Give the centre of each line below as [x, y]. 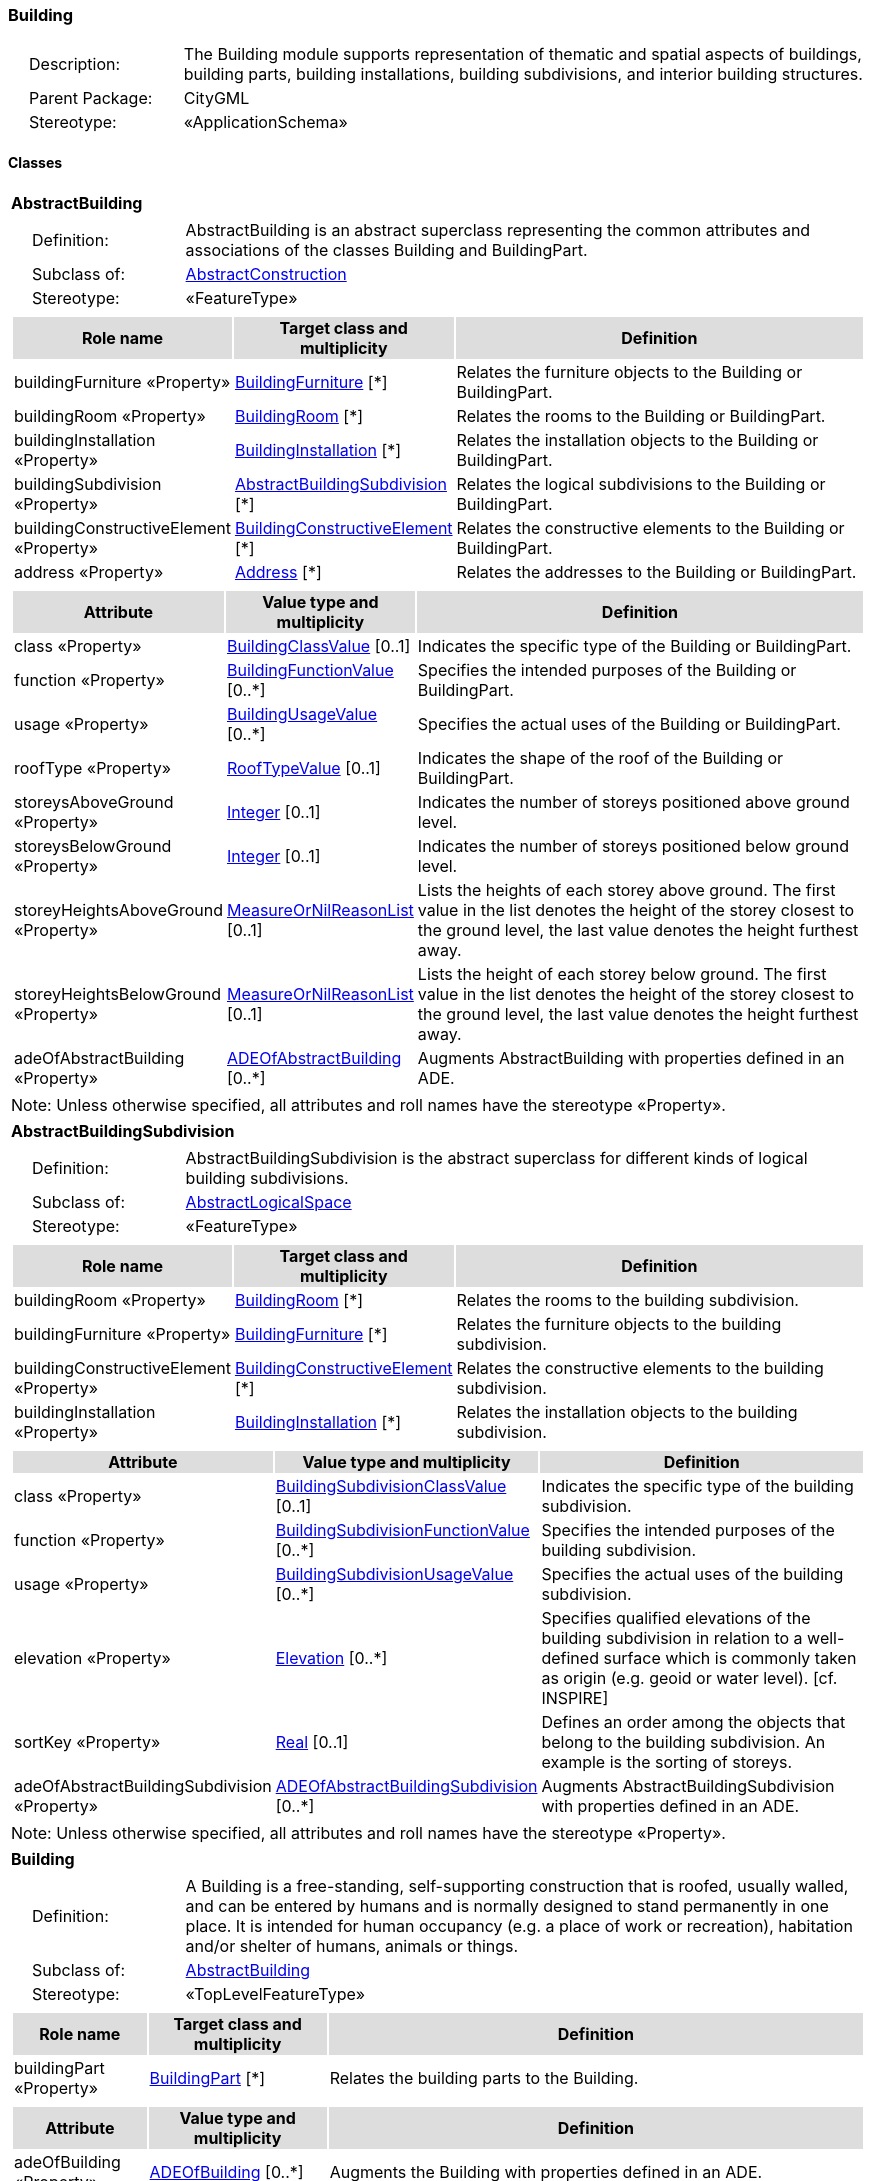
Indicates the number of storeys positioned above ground [633, 801]
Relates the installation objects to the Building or [637, 439]
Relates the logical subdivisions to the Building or [641, 483]
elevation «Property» [92, 1657]
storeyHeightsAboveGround [118, 909]
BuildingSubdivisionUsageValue [394, 1573]
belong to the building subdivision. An [683, 1741]
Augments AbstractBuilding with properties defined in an [631, 1057]
